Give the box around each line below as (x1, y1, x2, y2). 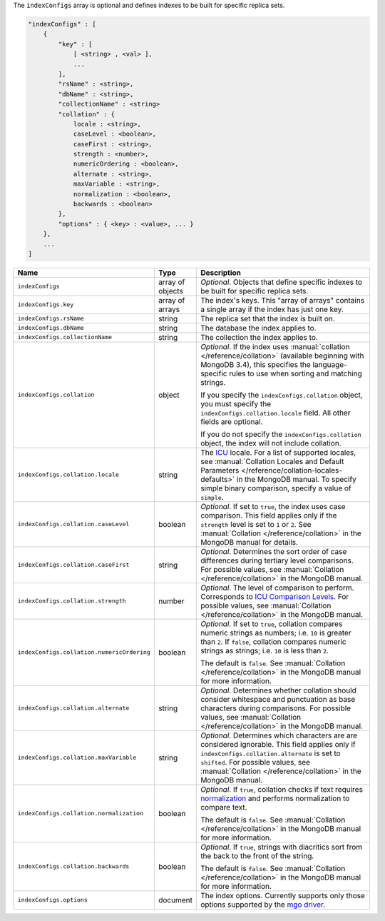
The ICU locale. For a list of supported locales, (200, 447, 356, 457)
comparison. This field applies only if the (200, 510, 337, 520)
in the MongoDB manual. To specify (236, 474, 356, 484)
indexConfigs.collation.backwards (17, 862, 130, 870)
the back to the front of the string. (200, 850, 314, 860)
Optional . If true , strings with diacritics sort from (200, 842, 363, 852)
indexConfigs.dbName (17, 324, 85, 332)
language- (312, 359, 347, 369)
